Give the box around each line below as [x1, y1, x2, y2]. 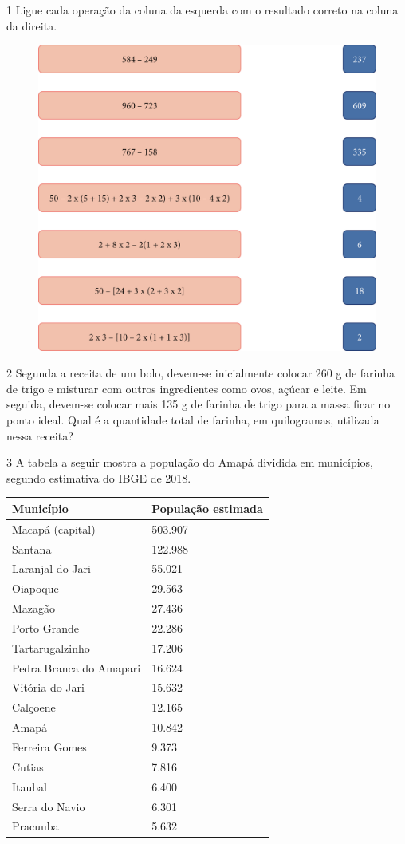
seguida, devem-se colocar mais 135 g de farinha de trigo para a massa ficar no [6, 396, 391, 412]
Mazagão [12, 600, 56, 617]
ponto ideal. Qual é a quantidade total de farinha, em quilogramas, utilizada [6, 411, 379, 428]
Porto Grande [12, 619, 79, 636]
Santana [12, 540, 52, 557]
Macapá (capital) [12, 520, 96, 537]
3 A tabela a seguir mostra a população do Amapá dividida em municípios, [6, 454, 373, 471]
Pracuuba [12, 818, 59, 834]
